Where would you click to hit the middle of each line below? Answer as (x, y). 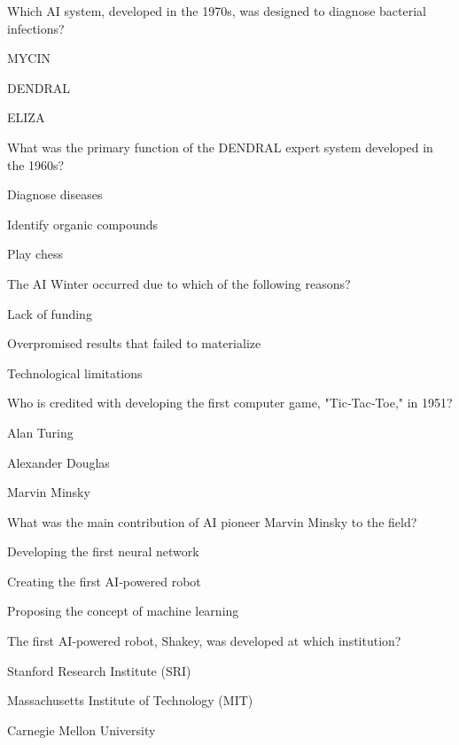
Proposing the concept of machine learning (123, 611)
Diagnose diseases (55, 194)
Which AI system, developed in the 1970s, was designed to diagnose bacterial (217, 11)
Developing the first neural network (103, 551)
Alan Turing (40, 432)
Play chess (35, 254)
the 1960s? (36, 164)
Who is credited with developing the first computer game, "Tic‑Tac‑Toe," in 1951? (230, 403)
